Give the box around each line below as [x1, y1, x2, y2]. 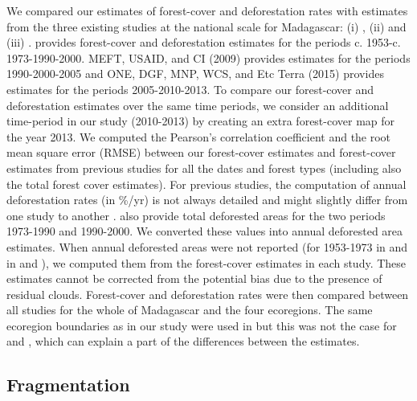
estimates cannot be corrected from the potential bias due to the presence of [6, 270, 382, 287]
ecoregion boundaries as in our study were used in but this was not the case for [6, 317, 397, 333]
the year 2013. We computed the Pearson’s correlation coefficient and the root [6, 128, 391, 145]
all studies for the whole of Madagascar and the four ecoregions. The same [6, 301, 373, 318]
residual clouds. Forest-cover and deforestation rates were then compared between [6, 285, 409, 302]
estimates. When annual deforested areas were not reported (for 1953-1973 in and [6, 238, 408, 255]
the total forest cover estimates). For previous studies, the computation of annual [6, 175, 407, 192]
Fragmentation [6, 372, 130, 397]
